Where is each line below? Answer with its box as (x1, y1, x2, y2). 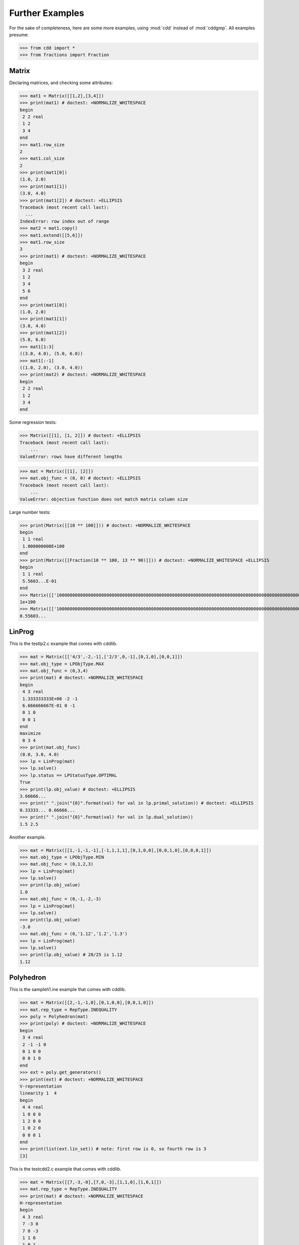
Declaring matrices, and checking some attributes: (9, 80, 113, 86)
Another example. (9, 834, 46, 840)
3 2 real (22, 267, 44, 273)
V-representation (19, 1083, 62, 1089)
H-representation (19, 1200, 62, 1206)
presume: (9, 31, 29, 37)
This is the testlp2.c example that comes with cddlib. (9, 640, 117, 647)
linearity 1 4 (19, 1091, 57, 1096)
